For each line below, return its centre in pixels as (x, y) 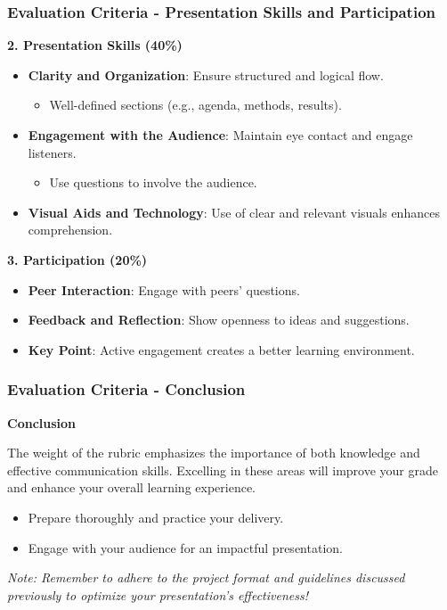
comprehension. (70, 230)
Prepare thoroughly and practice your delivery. (156, 517)
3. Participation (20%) (77, 259)
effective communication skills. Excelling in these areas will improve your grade (223, 470)
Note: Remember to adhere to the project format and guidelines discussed (206, 577)
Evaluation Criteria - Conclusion (126, 389)
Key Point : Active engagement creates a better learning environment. (221, 349)
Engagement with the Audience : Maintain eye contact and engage (220, 135)
